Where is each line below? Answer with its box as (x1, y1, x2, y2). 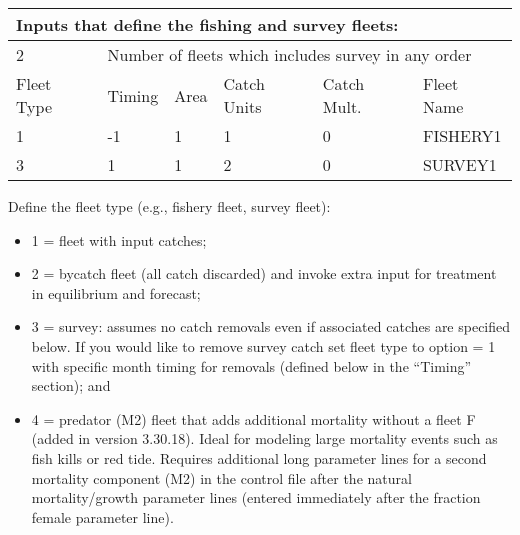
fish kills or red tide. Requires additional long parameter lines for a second (31, 447, 487, 468)
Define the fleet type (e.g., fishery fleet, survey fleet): (8, 196, 331, 216)
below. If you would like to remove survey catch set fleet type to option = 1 (31, 335, 496, 356)
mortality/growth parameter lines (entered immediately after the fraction (31, 487, 481, 508)
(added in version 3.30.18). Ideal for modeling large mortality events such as (31, 428, 498, 449)
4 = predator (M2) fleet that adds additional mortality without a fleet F (31, 408, 476, 429)
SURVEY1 (422, 153, 497, 176)
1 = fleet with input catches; (31, 229, 207, 250)
